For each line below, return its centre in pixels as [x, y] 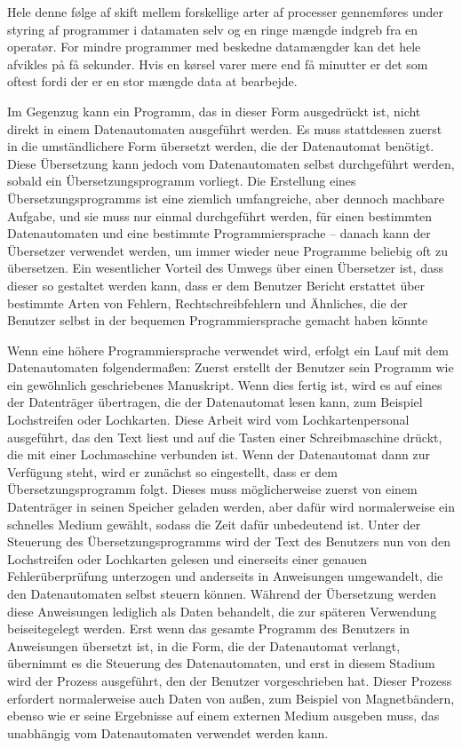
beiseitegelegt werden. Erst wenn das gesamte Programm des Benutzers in [209, 629]
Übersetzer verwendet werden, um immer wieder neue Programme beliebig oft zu [227, 250]
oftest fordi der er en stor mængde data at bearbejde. [152, 81]
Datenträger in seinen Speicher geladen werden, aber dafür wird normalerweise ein [231, 507]
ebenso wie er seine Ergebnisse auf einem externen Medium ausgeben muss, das [223, 716]
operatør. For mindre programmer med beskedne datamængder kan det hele [214, 47]
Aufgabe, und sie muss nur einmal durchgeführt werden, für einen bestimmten [220, 215]
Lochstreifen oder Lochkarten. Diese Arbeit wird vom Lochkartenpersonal [208, 420]
